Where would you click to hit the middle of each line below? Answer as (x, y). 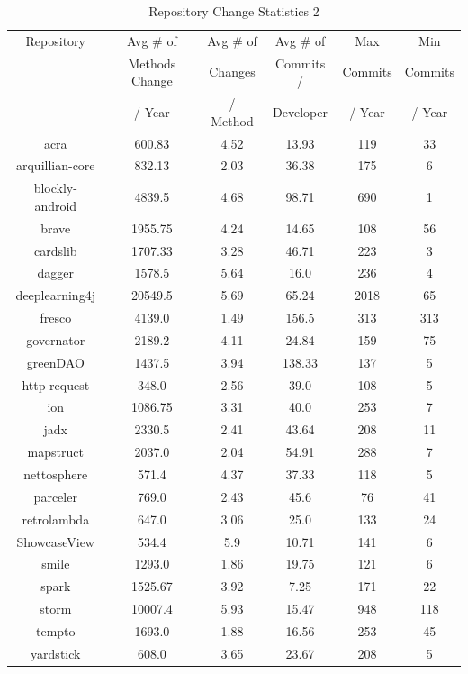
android (56, 205)
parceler (55, 496)
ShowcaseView (55, 541)
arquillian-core (55, 165)
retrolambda (56, 519)
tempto (55, 630)
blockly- (55, 188)
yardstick (56, 653)
